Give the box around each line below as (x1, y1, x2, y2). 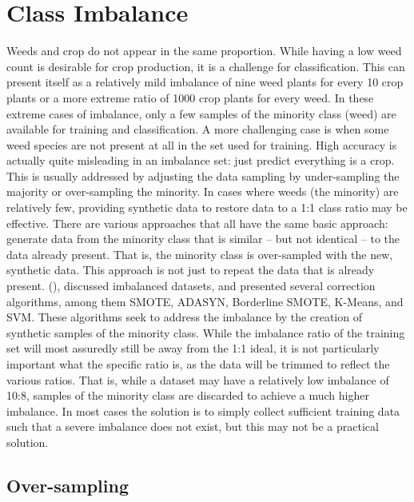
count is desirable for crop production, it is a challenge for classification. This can (6, 58, 405, 74)
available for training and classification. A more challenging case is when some (6, 121, 389, 137)
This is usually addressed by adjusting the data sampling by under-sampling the (6, 167, 400, 184)
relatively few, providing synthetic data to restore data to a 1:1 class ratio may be (6, 199, 408, 216)
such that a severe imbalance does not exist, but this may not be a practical (6, 418, 379, 435)
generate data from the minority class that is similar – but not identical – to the (6, 230, 400, 247)
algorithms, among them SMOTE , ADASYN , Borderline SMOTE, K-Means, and (6, 293, 404, 309)
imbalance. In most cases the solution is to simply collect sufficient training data (6, 402, 400, 419)
